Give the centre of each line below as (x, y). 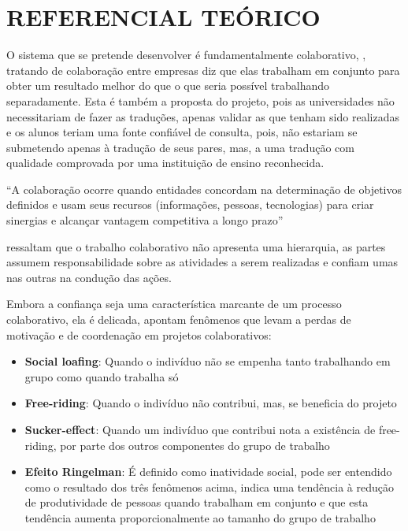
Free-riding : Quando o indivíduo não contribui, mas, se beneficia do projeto (211, 403)
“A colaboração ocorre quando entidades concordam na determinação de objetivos (204, 189)
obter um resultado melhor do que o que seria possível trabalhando (168, 85)
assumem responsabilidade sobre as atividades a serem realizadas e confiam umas (202, 262)
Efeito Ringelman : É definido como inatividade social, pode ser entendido (208, 472)
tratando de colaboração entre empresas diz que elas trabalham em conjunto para (203, 70)
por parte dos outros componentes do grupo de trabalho (195, 445)
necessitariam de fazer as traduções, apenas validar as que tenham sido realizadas (203, 116)
